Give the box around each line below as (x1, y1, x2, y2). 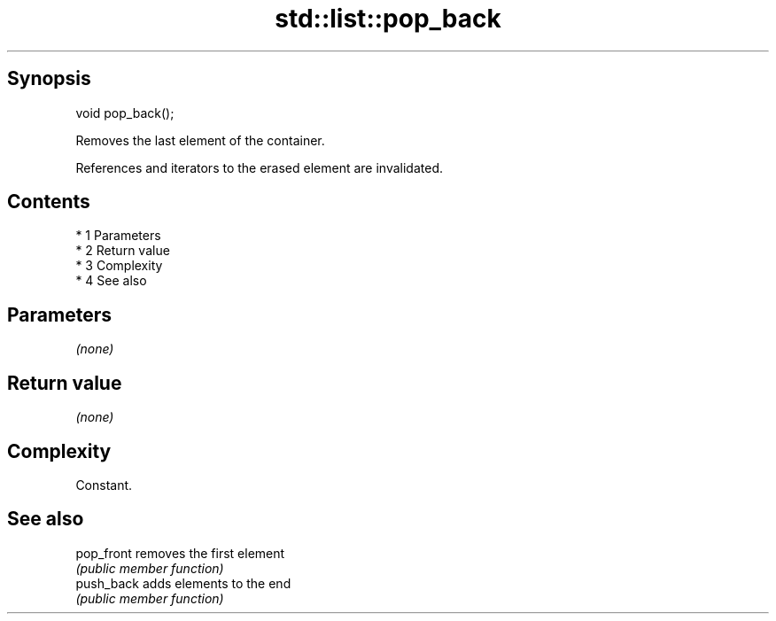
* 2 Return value (75, 243, 170, 259)
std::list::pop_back (275, 4, 501, 34)
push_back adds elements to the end (75, 575, 291, 591)
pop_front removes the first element (75, 545, 285, 561)
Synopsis (7, 67, 91, 90)
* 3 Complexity (75, 258, 163, 274)
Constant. (75, 477, 133, 493)
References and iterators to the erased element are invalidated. (75, 159, 444, 175)
